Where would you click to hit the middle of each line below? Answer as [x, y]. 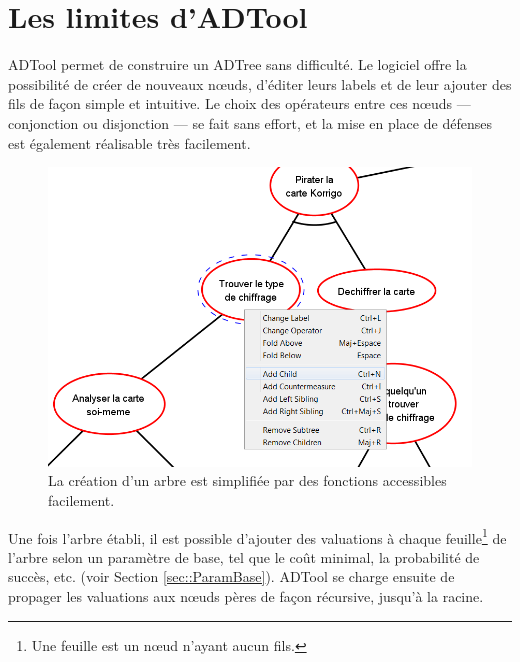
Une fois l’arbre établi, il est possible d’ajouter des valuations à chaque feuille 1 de [257, 536]
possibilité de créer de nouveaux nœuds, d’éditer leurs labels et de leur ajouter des [260, 83]
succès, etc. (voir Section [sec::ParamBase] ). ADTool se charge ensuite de [231, 576]
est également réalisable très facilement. [129, 142]
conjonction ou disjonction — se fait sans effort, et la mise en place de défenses [250, 122]
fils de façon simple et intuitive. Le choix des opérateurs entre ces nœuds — [239, 103]
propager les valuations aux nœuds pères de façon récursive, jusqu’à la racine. [246, 596]
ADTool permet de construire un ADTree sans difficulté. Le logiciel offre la [237, 64]
